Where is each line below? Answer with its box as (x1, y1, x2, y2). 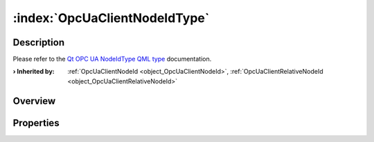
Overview (12, 95, 56, 107)
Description (12, 37, 65, 48)
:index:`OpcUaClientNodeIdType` (12, 10, 210, 26)
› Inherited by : (12, 68, 55, 76)
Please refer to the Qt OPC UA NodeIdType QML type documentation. (12, 55, 212, 63)
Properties (12, 117, 60, 129)
